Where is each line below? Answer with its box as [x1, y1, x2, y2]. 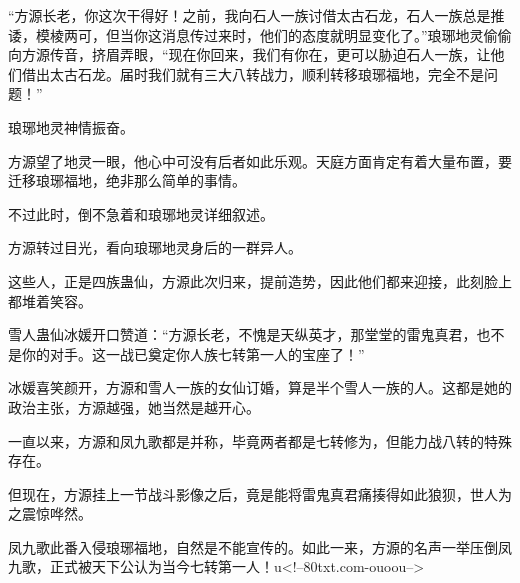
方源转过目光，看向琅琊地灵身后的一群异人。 [8, 237, 302, 258]
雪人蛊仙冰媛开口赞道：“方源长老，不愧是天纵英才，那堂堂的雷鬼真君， [8, 324, 477, 345]
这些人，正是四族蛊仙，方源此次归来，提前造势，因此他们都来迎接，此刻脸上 [8, 270, 512, 291]
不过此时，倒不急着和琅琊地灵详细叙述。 [8, 203, 274, 224]
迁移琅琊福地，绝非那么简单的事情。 [8, 170, 246, 191]
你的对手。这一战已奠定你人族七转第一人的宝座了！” [21, 343, 365, 364]
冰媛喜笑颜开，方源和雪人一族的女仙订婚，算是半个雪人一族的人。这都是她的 [8, 377, 512, 398]
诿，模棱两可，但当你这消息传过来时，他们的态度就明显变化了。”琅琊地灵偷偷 [8, 24, 512, 45]
